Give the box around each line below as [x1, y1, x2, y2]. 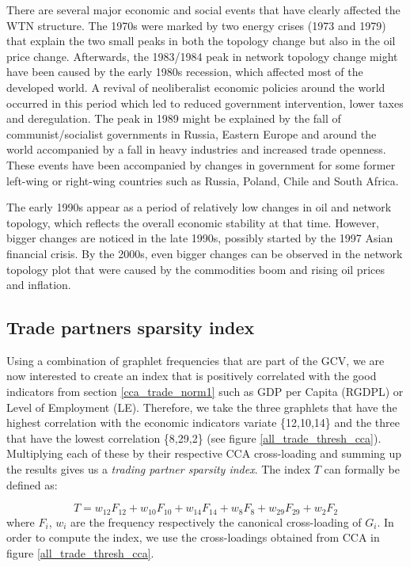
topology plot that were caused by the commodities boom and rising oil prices [6, 261, 385, 277]
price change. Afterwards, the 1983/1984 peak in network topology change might [6, 48, 398, 64]
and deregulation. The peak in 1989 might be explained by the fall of [6, 110, 341, 127]
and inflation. [6, 276, 71, 293]
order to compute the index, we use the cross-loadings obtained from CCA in [6, 529, 380, 546]
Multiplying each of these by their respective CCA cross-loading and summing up [6, 445, 402, 462]
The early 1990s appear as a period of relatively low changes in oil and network [6, 199, 392, 215]
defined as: [6, 476, 58, 493]
